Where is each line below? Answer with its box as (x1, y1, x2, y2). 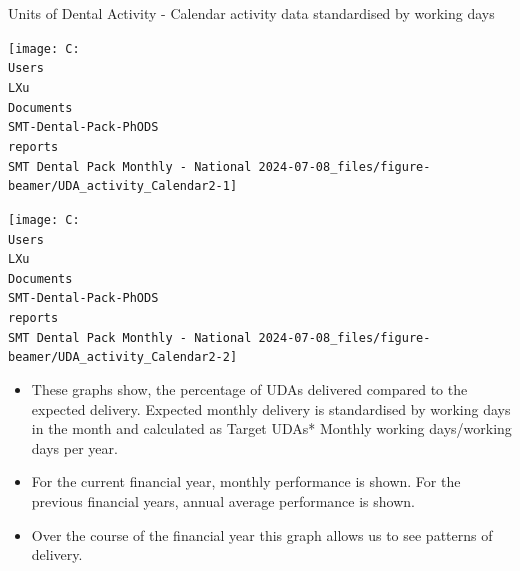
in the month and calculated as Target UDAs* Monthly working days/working (31, 418, 512, 439)
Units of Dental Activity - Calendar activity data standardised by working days (8, 3, 495, 23)
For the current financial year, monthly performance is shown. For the (31, 471, 461, 492)
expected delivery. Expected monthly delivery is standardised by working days (31, 398, 511, 419)
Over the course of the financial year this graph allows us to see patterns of (31, 524, 493, 545)
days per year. (31, 437, 118, 458)
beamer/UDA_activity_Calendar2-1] (8, 179, 238, 194)
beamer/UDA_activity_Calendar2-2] (8, 350, 238, 365)
